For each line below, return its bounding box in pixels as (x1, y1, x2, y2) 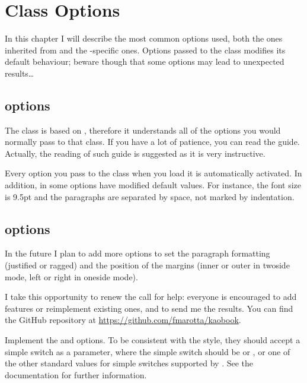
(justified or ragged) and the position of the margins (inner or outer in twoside (5, 259, 290, 271)
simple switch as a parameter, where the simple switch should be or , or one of (5, 345, 290, 357)
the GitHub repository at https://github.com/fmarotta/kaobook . (5, 314, 241, 326)
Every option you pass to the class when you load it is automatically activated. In (5, 167, 302, 179)
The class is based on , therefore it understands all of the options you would (5, 124, 281, 136)
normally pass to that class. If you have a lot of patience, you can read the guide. (5, 135, 300, 148)
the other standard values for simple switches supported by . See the (5, 357, 254, 369)
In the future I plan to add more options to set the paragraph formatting (5, 247, 270, 259)
